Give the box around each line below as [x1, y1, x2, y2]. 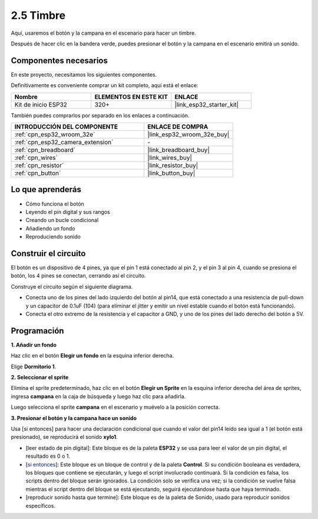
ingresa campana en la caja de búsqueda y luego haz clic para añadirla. [11, 392, 186, 400]
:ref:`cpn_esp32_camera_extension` [14, 138, 114, 147]
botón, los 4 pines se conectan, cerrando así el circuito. [11, 272, 146, 279]
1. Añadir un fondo [11, 341, 57, 348]
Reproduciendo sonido [25, 233, 81, 240]
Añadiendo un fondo [25, 224, 75, 232]
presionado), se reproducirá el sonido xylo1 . [11, 434, 118, 441]
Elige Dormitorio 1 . [11, 363, 57, 370]
